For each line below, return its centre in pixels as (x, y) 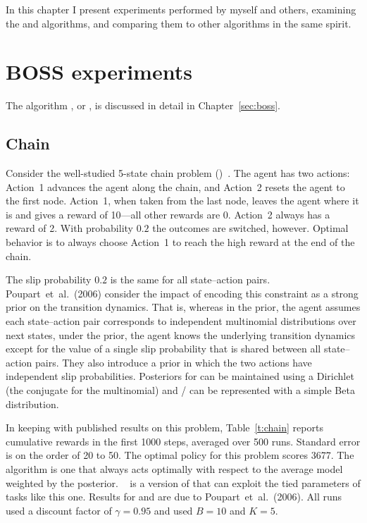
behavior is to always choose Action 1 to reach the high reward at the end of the (180, 242)
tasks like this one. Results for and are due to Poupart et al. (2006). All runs (174, 497)
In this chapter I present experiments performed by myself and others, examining (181, 9)
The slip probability (49, 279)
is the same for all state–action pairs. (190, 279)
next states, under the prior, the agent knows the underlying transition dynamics (181, 334)
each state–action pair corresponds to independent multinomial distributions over (181, 321)
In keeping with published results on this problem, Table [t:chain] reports (164, 427)
